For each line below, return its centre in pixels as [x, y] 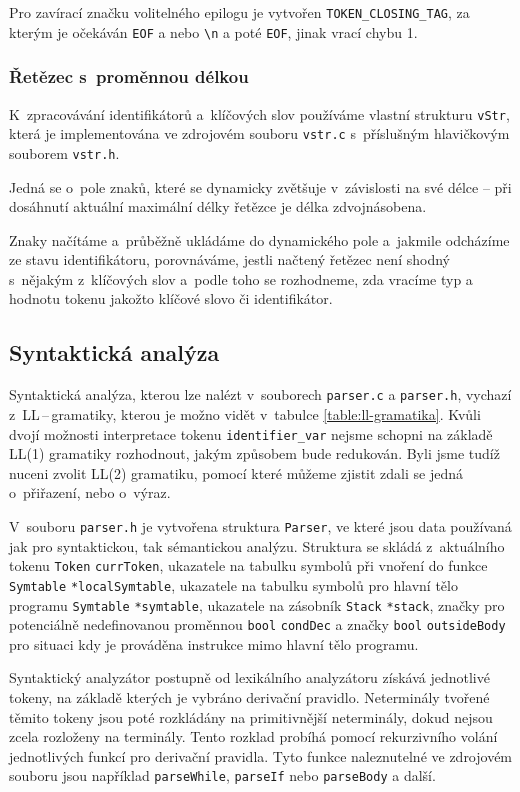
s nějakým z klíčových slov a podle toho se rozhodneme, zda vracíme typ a [241, 278]
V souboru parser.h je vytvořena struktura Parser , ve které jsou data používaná [260, 525]
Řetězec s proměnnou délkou [129, 76]
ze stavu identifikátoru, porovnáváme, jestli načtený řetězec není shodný [229, 259]
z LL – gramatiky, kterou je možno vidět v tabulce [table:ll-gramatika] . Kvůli [245, 413]
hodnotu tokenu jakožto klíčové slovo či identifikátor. [171, 298]
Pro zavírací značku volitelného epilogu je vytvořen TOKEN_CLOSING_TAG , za [239, 12]
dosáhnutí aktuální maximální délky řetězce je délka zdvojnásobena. [218, 206]
